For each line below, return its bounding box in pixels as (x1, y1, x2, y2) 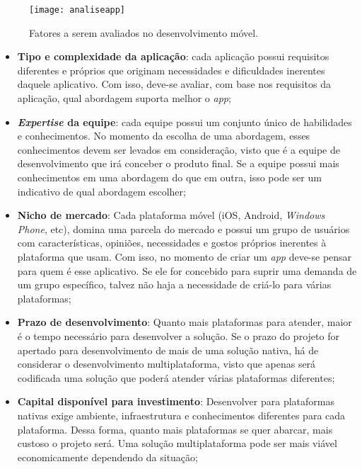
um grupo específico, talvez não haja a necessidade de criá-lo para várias (17, 277, 332, 292)
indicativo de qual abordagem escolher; (17, 183, 186, 198)
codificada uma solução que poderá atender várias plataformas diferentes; (17, 370, 335, 385)
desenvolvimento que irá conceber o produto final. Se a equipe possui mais (17, 156, 339, 171)
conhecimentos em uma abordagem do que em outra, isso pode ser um (17, 170, 322, 184)
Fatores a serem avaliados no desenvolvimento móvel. (29, 25, 259, 40)
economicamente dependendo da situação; (17, 449, 198, 464)
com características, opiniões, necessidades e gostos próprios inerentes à (17, 235, 327, 250)
